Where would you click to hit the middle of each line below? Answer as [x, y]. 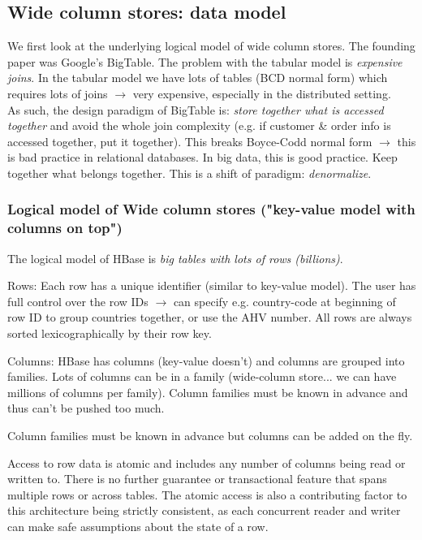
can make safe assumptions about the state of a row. [138, 526]
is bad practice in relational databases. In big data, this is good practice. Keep [202, 157]
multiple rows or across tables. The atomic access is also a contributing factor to [207, 494]
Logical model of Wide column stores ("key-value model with [211, 209]
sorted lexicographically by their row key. [110, 333]
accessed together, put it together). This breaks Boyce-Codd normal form [190, 141]
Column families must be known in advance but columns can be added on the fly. [210, 436]
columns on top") [65, 228]
